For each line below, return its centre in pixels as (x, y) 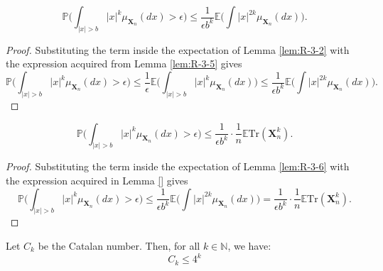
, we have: (249, 245)
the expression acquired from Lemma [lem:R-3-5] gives (124, 63)
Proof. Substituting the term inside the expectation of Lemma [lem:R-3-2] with (178, 49)
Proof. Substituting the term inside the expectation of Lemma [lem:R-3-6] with (178, 166)
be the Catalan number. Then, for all (119, 245)
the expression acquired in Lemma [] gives (97, 180)
